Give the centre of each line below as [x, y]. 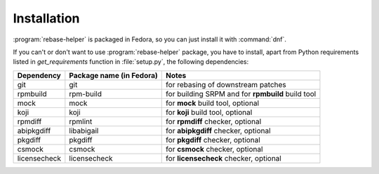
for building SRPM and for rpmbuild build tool [241, 93]
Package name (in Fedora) [113, 75]
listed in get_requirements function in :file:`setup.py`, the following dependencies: [131, 62]
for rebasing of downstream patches [226, 84]
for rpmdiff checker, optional [214, 121]
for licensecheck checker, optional [224, 158]
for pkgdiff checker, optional [213, 140]
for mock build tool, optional [213, 103]
